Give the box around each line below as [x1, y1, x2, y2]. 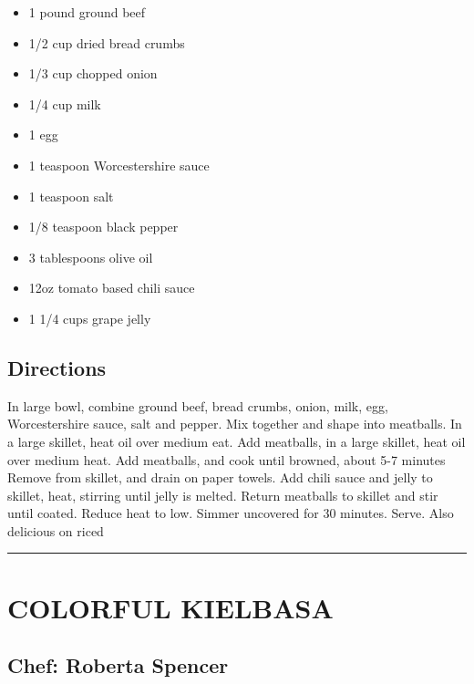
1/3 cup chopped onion [28, 64, 158, 83]
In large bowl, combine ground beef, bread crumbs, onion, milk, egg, [7, 396, 388, 415]
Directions [7, 353, 107, 381]
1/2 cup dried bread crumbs [28, 33, 185, 52]
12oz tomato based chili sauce [28, 278, 195, 297]
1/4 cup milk [28, 94, 101, 113]
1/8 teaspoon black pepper [28, 217, 179, 236]
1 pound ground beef [28, 3, 146, 21]
